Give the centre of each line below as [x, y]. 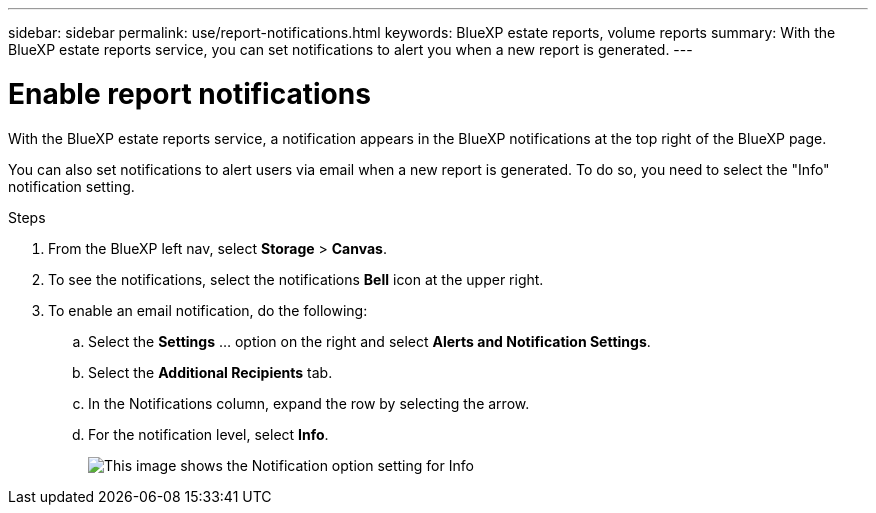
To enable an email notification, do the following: [208, 310]
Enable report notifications [189, 93]
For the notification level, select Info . [208, 434]
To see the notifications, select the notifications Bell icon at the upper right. [296, 279]
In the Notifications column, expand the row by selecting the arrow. [309, 403]
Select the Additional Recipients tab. [210, 372]
